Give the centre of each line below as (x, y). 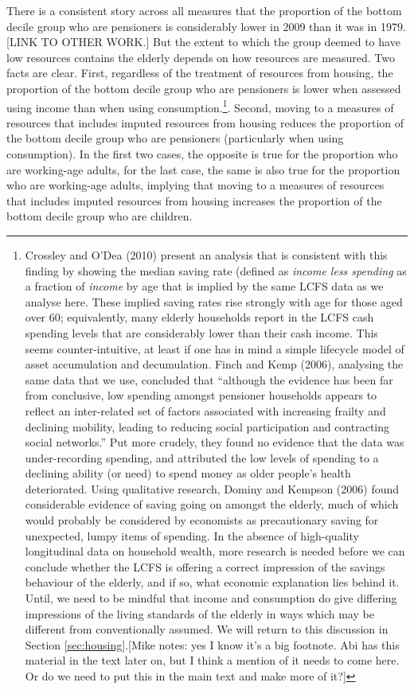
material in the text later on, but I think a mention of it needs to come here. (212, 660)
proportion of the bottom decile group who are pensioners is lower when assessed (204, 88)
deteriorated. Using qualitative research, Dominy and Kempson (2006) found (212, 488)
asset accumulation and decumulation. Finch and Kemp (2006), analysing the (214, 364)
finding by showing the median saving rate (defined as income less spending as (216, 270)
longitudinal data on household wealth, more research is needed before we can (215, 551)
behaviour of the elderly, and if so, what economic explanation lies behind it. (212, 582)
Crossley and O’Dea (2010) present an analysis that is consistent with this (206, 254)
